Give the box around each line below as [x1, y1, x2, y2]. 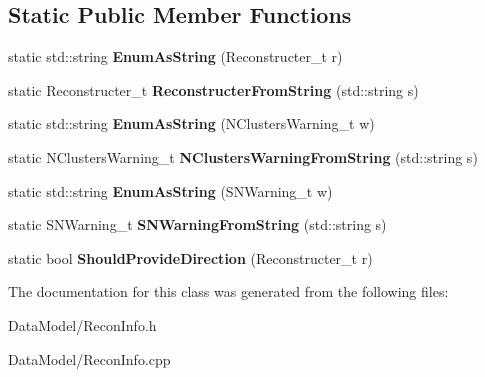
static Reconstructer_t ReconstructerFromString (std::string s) [8, 79, 419, 100]
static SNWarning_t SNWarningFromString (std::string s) [8, 214, 387, 235]
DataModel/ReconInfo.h [8, 314, 157, 335]
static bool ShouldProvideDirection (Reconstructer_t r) [8, 247, 373, 268]
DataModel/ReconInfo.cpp [8, 348, 171, 369]
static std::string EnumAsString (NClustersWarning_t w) [8, 113, 375, 134]
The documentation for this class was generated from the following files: [8, 281, 449, 302]
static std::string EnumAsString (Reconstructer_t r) [8, 46, 343, 67]
